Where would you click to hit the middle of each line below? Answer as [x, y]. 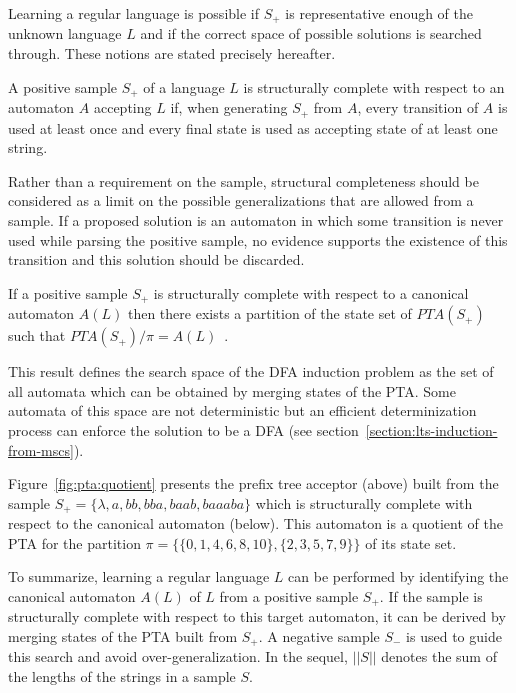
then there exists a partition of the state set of [269, 313]
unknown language [65, 33]
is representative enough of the [379, 13]
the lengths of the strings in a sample [122, 676]
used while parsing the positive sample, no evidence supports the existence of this [258, 239]
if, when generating [229, 107]
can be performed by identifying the [398, 576]
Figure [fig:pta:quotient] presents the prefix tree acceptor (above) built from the [253, 483]
